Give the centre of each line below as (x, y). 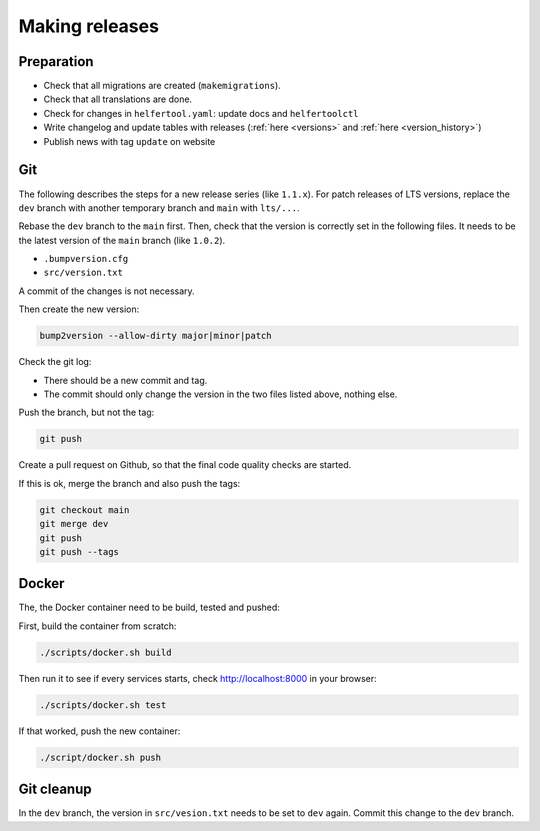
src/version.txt (83, 273)
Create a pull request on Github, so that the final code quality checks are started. (185, 465)
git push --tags (79, 551)
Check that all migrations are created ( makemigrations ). (162, 86)
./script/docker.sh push (100, 757)
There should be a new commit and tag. (125, 380)
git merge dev (74, 524)
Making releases (89, 26)
